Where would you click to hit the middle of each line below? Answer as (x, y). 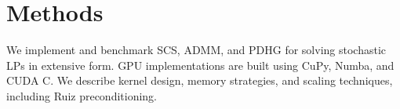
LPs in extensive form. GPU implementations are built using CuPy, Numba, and (200, 65)
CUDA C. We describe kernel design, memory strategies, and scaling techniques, (200, 80)
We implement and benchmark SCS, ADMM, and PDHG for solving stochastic (196, 50)
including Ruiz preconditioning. (82, 95)
